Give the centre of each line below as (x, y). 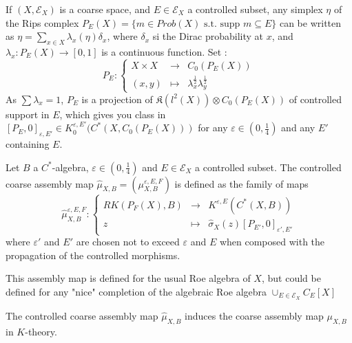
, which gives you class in (113, 114)
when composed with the (272, 242)
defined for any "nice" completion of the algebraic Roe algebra (136, 291)
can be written (310, 22)
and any (298, 128)
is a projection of (117, 99)
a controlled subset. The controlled (268, 167)
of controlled (315, 99)
